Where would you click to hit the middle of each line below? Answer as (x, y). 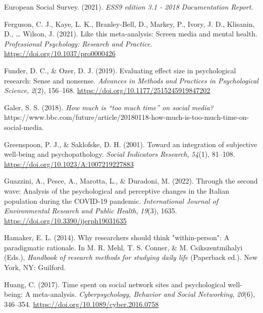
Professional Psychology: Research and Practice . (78, 43)
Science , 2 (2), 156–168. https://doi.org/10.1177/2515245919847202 (107, 90)
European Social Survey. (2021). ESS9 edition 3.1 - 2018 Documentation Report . (129, 7)
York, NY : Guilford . (35, 267)
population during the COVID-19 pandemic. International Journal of (111, 200)
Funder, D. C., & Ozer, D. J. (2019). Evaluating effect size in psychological (120, 70)
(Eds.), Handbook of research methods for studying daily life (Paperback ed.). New (131, 257)
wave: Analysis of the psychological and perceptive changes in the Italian (117, 190)
